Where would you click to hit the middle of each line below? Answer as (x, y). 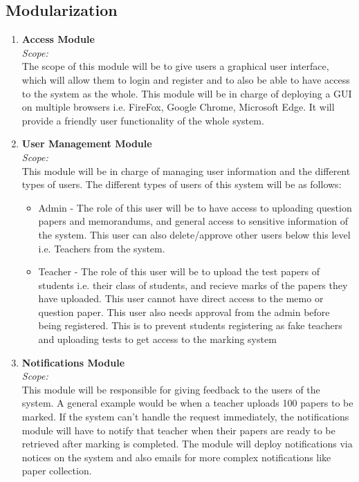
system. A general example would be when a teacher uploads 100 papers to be (187, 403)
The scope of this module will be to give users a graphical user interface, (175, 66)
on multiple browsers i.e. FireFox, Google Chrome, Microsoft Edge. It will (178, 107)
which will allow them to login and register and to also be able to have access (186, 79)
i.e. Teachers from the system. (102, 248)
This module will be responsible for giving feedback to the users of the (171, 389)
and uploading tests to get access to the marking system (157, 339)
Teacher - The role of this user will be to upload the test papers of (179, 271)
